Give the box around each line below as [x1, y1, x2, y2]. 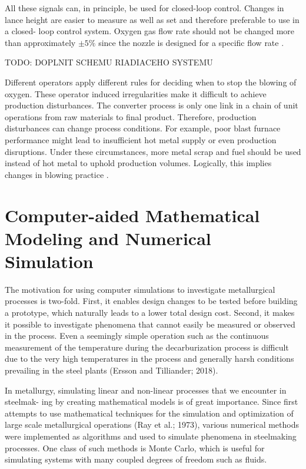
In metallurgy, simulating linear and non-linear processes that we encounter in [5, 384, 287, 396]
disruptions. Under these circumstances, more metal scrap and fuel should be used [5, 145, 301, 157]
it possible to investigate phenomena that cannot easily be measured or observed [5, 318, 295, 330]
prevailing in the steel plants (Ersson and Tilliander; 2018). [5, 364, 218, 376]
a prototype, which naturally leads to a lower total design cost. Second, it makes [5, 306, 295, 318]
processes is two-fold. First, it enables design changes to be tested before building [5, 295, 298, 307]
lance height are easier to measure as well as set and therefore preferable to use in [5, 13, 300, 25]
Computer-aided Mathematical [5, 203, 260, 227]
